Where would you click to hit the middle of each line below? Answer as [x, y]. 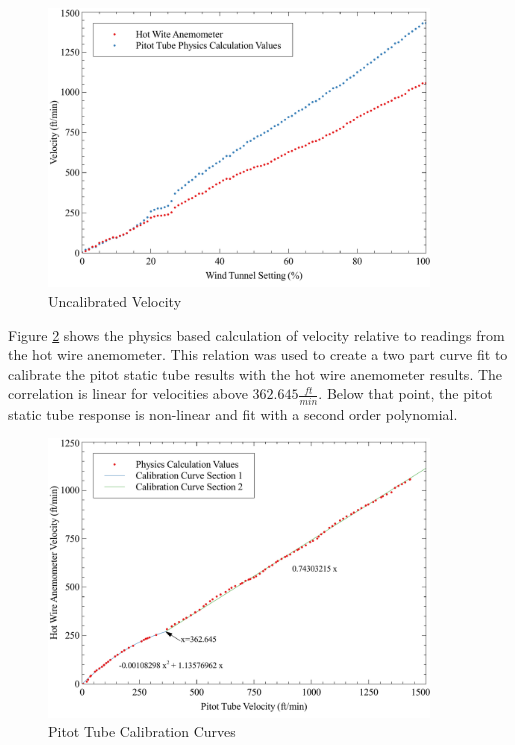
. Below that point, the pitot [405, 393]
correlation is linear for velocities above [128, 393]
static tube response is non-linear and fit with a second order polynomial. [233, 413]
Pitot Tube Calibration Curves [142, 731]
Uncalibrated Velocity [115, 301]
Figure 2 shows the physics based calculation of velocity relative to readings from [256, 334]
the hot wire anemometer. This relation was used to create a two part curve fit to [258, 354]
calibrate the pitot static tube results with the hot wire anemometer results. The [255, 373]
